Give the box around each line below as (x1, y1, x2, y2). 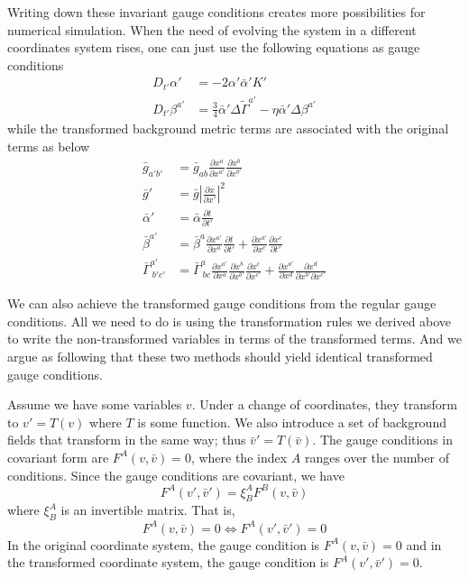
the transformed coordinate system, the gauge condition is (7, 553, 329, 572)
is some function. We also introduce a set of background (137, 412, 446, 431)
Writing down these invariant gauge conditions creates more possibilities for (7, 3, 426, 21)
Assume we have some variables (7, 395, 182, 414)
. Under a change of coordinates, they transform (191, 395, 457, 414)
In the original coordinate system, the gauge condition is (7, 535, 320, 554)
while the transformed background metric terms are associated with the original (7, 119, 449, 138)
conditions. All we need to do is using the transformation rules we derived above (7, 311, 452, 330)
